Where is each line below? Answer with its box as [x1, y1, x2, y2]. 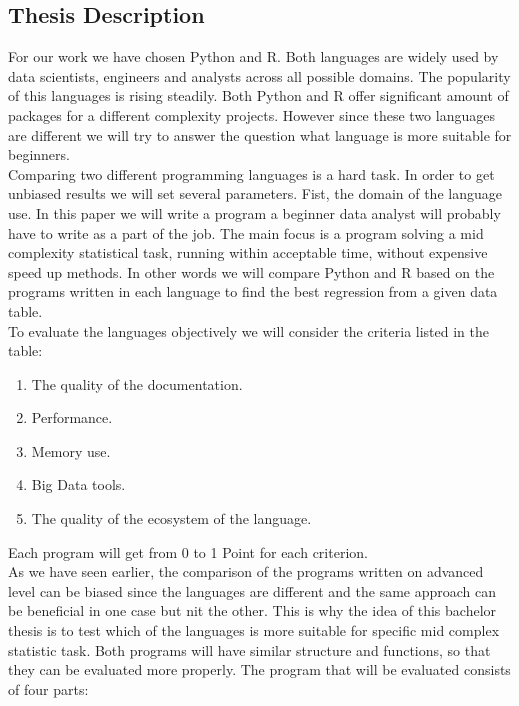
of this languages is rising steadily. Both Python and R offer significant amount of [8, 85, 509, 106]
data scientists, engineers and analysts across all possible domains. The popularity [8, 65, 511, 86]
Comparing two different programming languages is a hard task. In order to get [8, 163, 495, 184]
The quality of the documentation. [31, 373, 243, 394]
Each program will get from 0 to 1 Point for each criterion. [8, 541, 368, 562]
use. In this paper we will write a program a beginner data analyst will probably [8, 202, 501, 223]
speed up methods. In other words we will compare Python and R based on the [8, 261, 495, 282]
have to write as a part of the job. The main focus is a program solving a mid [8, 222, 484, 243]
